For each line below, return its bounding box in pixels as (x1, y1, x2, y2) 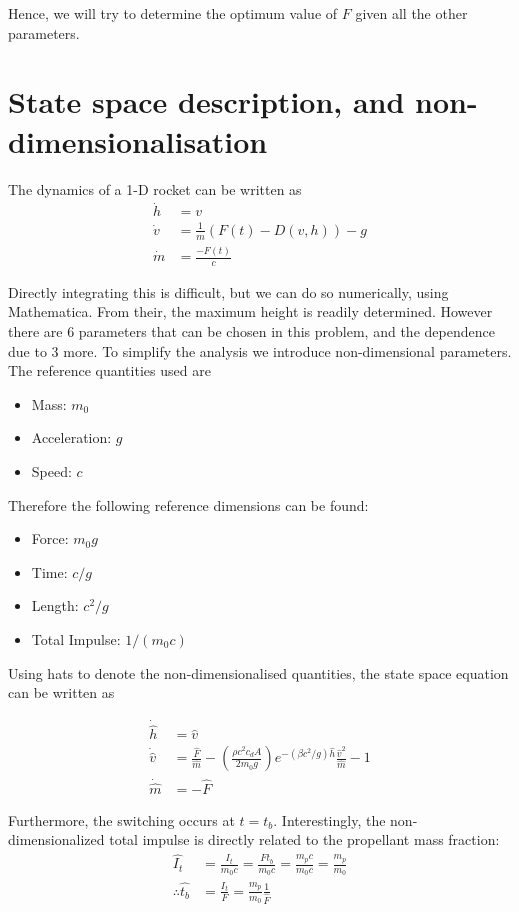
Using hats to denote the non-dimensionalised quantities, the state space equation (8, 662, 509, 683)
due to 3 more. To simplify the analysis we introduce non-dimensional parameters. (8, 340, 512, 361)
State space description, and (8, 81, 405, 122)
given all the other (355, 3, 468, 23)
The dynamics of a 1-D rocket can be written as (8, 178, 302, 199)
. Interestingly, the (273, 809, 386, 830)
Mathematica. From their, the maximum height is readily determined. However (8, 301, 493, 322)
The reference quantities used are (8, 360, 211, 381)
